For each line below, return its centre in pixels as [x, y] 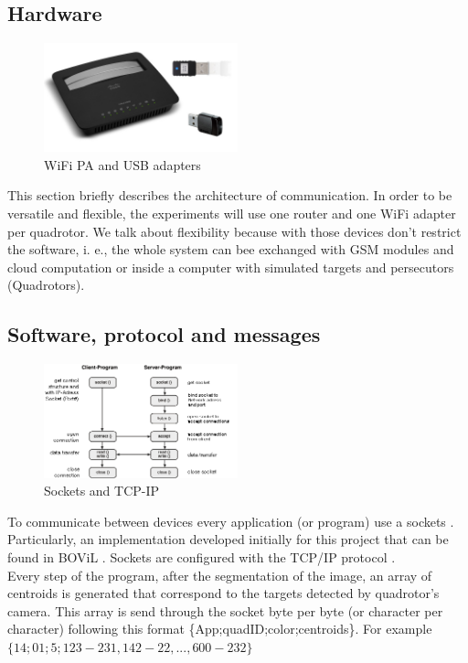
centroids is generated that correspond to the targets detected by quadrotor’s [223, 593]
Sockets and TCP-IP [102, 491]
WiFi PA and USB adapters [122, 164]
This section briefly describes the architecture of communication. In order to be [230, 195]
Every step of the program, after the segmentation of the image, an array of [220, 575]
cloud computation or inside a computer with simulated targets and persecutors [231, 267]
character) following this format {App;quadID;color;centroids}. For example [220, 629]
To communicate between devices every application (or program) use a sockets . [231, 521]
